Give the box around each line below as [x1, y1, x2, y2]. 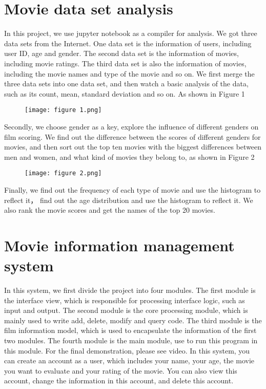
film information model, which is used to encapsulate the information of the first [4, 325, 257, 336]
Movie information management [4, 234, 235, 255]
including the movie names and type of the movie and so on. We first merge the [4, 68, 255, 79]
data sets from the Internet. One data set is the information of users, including [4, 38, 252, 48]
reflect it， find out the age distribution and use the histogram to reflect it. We [4, 194, 253, 205]
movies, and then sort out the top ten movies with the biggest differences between [4, 141, 262, 152]
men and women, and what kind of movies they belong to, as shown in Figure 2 [4, 151, 255, 162]
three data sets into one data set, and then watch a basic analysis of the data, [4, 78, 249, 89]
